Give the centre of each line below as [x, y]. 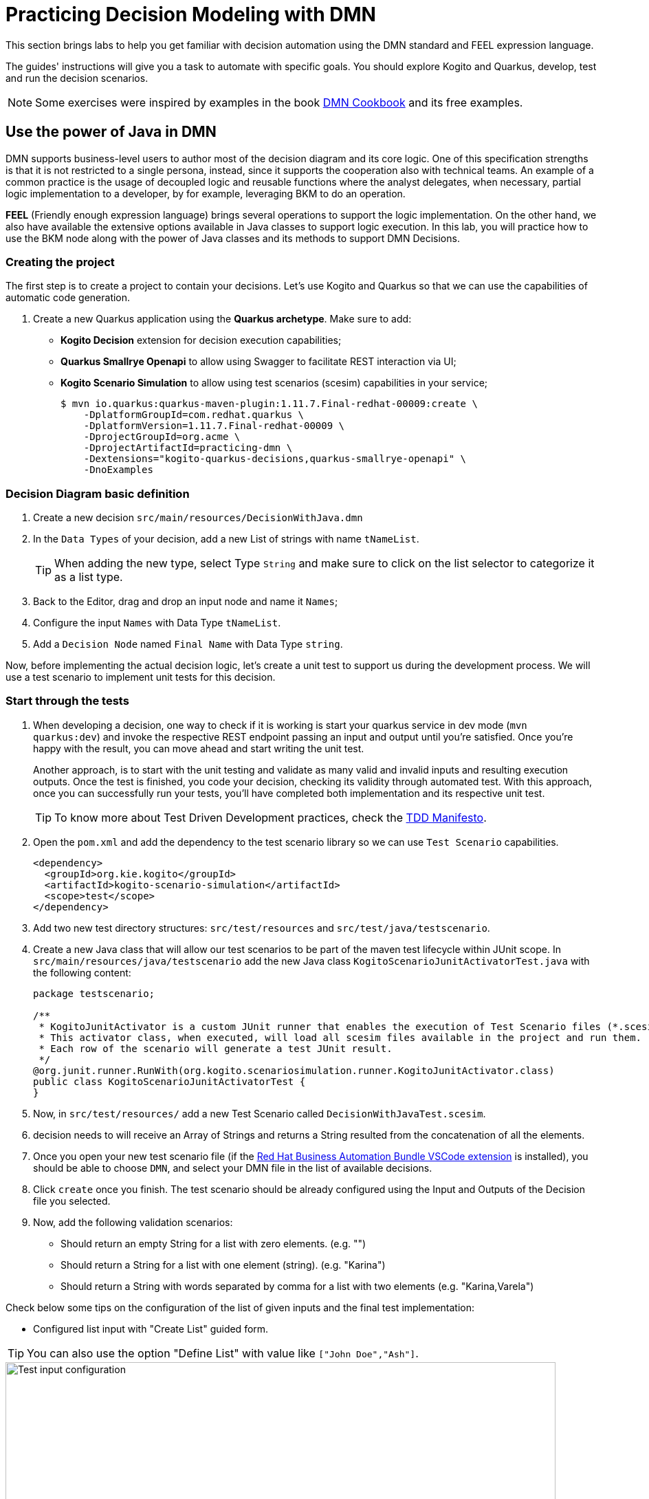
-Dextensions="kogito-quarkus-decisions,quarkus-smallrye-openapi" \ [275, 459]
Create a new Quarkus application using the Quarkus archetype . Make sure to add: [222, 319]
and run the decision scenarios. [77, 78]
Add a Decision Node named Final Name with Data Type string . [188, 644]
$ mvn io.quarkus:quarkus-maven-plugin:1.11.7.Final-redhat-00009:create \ [269, 404]
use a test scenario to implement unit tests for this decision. [141, 677]
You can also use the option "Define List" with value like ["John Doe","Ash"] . [223, 1353]
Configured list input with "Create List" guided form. [151, 1328]
